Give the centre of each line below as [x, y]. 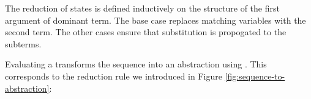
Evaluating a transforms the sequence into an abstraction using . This [136, 64]
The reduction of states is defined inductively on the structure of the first [142, 8]
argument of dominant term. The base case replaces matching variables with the [155, 20]
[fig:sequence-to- [255, 76]
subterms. [23, 43]
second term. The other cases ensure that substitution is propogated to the [146, 32]
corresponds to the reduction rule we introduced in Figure [114, 76]
